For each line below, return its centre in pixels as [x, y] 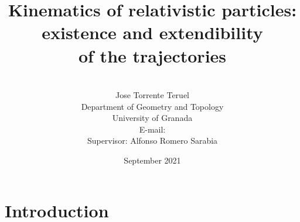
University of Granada [152, 118]
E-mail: [152, 129]
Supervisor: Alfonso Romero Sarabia [152, 141]
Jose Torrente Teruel [152, 95]
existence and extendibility [152, 32]
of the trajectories [152, 55]
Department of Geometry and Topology [152, 106]
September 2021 [152, 160]
